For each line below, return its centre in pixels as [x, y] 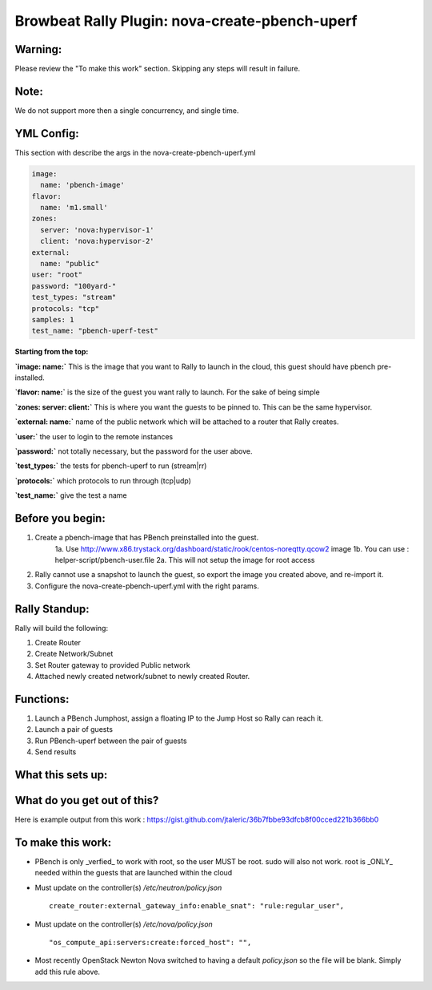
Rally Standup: [52, 609]
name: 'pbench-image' [83, 185]
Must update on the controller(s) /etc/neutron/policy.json [128, 887]
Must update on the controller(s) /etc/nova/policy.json [124, 924]
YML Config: [47, 133]
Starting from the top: [52, 352]
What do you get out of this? [87, 800]
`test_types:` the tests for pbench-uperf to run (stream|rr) [111, 466]
